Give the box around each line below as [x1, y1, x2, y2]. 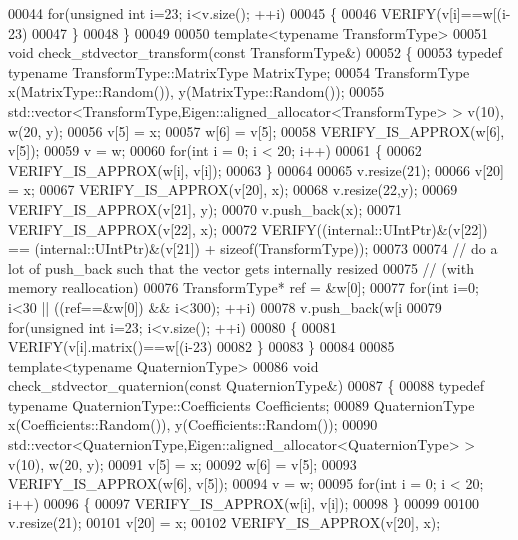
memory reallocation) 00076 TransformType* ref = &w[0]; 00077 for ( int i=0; [8, 277, 479, 298]
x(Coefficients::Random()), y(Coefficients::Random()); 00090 [8, 414, 378, 435]
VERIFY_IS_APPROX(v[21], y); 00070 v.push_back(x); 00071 [8, 198, 403, 219]
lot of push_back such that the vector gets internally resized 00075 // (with [8, 257, 474, 278]
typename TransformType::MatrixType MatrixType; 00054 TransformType [8, 61, 470, 82]
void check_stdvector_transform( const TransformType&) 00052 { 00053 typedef [8, 42, 503, 63]
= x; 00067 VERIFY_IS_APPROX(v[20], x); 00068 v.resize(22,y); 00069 [8, 179, 458, 200]
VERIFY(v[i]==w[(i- [381, 3, 511, 23]
